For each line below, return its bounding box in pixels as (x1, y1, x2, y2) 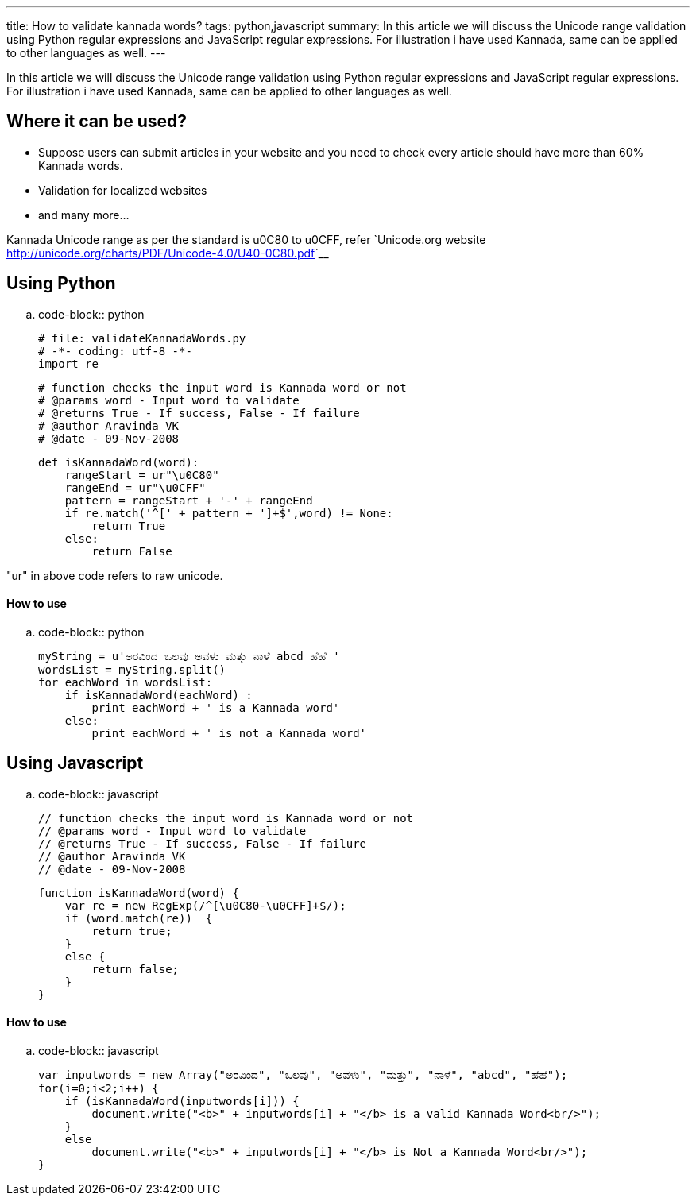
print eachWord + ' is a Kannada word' (91, 701, 340, 714)
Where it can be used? (6, 111, 188, 132)
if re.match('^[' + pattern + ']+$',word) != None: (64, 506, 393, 520)
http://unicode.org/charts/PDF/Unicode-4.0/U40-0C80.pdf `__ (6, 245, 329, 260)
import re (38, 357, 99, 370)
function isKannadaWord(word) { (38, 886, 239, 899)
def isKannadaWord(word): (38, 455, 199, 469)
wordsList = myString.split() (38, 663, 226, 676)
